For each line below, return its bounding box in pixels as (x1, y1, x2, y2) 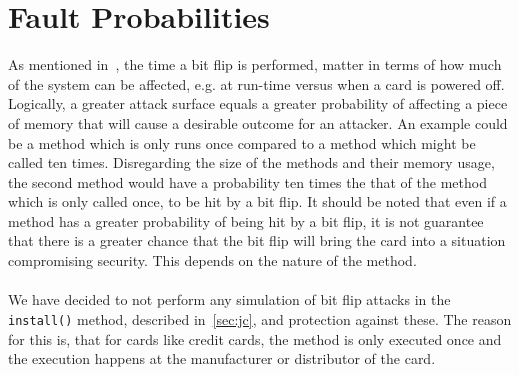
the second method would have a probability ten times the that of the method (8, 171, 487, 192)
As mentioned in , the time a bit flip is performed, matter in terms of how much (8, 54, 502, 75)
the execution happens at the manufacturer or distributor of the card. (8, 348, 436, 369)
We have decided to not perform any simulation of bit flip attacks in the (8, 289, 451, 310)
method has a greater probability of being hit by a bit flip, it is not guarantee (8, 210, 484, 231)
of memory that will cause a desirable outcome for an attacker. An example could (8, 112, 508, 133)
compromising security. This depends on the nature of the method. (8, 250, 417, 271)
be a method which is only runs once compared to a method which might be (8, 132, 476, 153)
